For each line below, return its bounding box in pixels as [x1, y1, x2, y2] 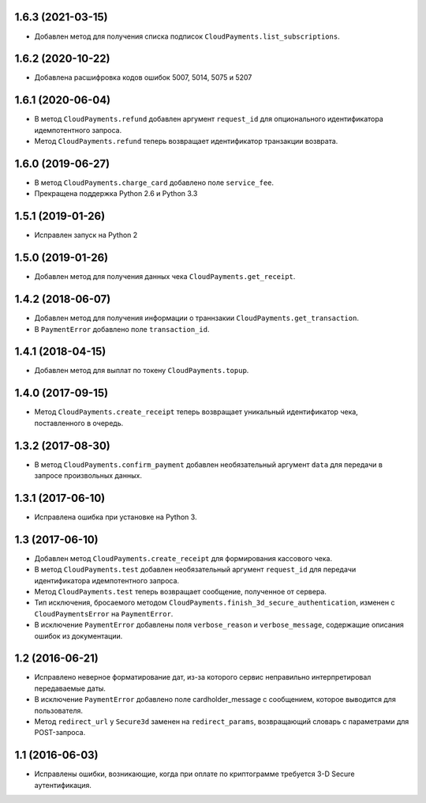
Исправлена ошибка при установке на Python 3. [34, 512, 197, 522]
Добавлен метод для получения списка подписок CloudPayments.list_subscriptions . [34, 32, 340, 41]
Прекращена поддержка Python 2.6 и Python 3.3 [34, 189, 198, 198]
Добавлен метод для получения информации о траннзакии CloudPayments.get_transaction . [34, 313, 359, 323]
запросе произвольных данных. [34, 471, 142, 481]
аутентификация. [34, 780, 92, 790]
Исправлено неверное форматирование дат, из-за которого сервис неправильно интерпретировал [34, 673, 372, 682]
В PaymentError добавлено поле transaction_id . [34, 324, 210, 334]
